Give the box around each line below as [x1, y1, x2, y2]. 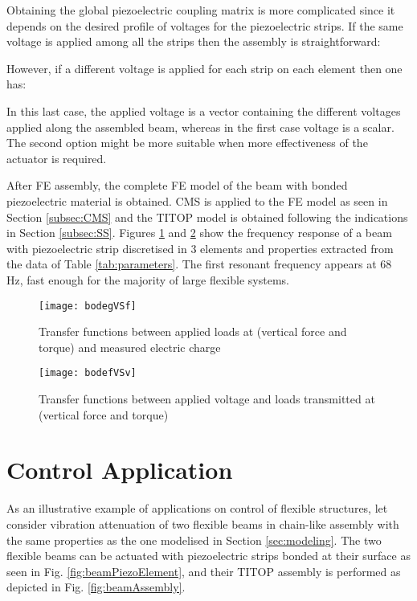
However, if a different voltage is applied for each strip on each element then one [6, 59, 403, 76]
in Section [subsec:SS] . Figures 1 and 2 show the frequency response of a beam [6, 224, 392, 241]
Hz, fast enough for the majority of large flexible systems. [6, 271, 289, 288]
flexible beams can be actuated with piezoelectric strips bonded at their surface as [6, 547, 411, 564]
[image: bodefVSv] [39, 367, 137, 379]
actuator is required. [6, 149, 107, 166]
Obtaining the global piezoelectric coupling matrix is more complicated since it [6, 2, 395, 18]
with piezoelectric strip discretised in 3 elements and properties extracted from [6, 239, 394, 256]
